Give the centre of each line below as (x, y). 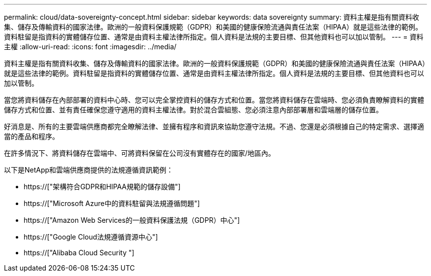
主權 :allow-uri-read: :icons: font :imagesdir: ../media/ (90, 47)
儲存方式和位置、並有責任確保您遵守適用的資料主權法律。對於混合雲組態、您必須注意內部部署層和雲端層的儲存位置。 (193, 110)
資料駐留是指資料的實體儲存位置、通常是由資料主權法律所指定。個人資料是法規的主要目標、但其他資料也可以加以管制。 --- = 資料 (214, 37)
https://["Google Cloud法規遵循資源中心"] (91, 237)
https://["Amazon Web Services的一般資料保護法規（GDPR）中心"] (132, 220)
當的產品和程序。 (31, 136)
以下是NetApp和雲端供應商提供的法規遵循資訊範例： (89, 170)
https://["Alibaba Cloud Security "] (79, 253)
